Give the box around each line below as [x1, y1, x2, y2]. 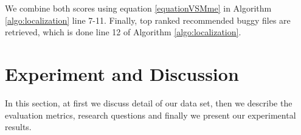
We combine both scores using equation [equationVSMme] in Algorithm [5, 2, 272, 14]
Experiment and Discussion [5, 61, 239, 86]
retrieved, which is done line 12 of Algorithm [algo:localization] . [5, 26, 241, 38]
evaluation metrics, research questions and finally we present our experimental [5, 108, 296, 121]
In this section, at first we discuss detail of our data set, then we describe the [5, 96, 292, 109]
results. [5, 120, 32, 133]
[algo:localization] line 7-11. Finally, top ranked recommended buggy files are [5, 13, 291, 26]
